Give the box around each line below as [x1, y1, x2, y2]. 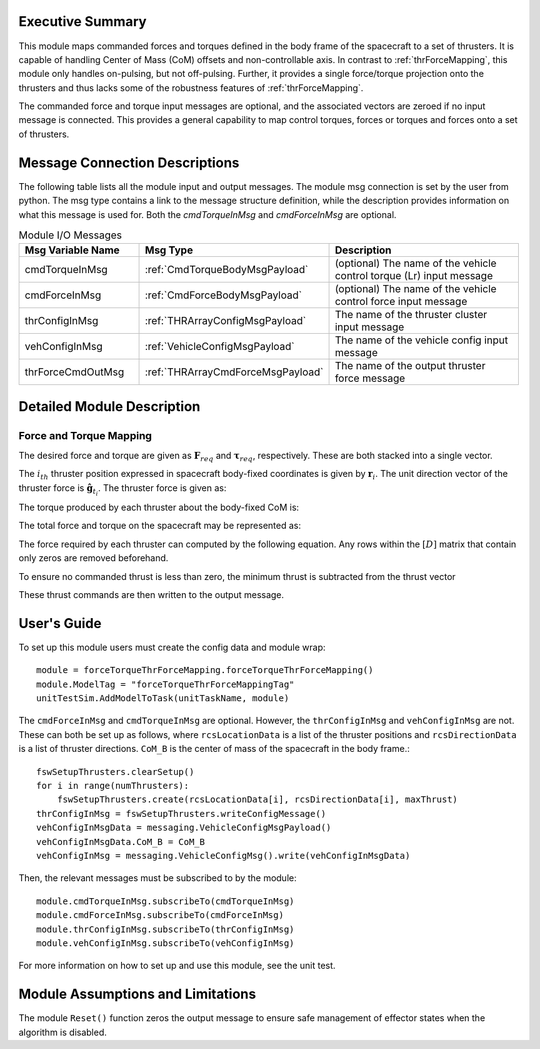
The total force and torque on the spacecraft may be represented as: [18, 520, 302, 532]
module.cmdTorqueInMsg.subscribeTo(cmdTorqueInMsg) [36, 895, 295, 907]
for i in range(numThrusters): [36, 780, 190, 792]
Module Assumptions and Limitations [18, 986, 257, 1003]
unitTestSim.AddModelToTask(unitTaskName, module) [36, 693, 290, 704]
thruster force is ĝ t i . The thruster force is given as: [18, 481, 227, 497]
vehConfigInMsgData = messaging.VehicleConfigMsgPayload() [36, 822, 332, 834]
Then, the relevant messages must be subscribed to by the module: [18, 872, 297, 884]
